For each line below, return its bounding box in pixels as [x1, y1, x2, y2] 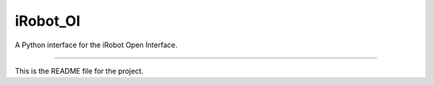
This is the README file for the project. [14, 66, 144, 75]
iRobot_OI [14, 12, 80, 30]
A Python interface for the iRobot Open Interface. [14, 40, 178, 50]
